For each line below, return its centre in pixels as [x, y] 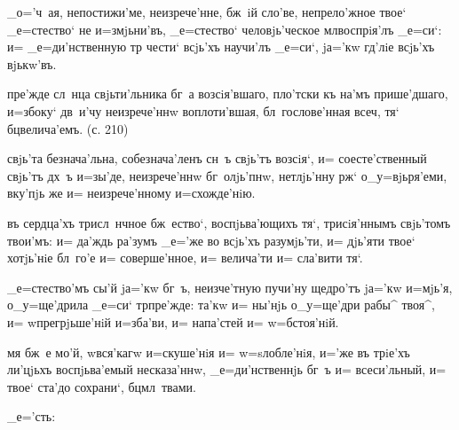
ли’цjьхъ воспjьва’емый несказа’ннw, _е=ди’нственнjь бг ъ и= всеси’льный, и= [227, 369]
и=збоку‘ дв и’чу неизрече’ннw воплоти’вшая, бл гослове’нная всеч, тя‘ [203, 110]
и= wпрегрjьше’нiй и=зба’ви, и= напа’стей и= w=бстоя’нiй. [173, 321]
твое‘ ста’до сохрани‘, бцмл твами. [102, 386]
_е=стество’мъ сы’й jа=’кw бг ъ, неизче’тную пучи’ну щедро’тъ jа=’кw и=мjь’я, [230, 287]
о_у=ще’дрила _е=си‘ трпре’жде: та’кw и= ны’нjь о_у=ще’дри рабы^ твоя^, [221, 305]
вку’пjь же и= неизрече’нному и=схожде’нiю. [131, 193]
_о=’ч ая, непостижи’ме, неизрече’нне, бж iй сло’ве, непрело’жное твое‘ [207, 12]
